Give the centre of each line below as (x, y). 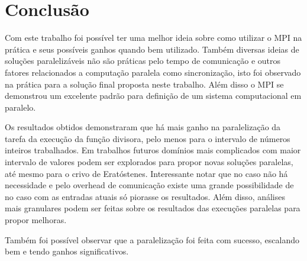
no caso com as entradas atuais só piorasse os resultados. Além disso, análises (145, 196)
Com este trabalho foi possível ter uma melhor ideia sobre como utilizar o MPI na (153, 38)
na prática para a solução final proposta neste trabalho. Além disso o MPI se (144, 84)
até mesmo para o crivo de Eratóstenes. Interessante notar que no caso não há (146, 173)
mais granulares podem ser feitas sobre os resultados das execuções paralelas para (153, 208)
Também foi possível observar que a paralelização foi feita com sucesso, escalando (152, 239)
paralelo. (20, 107)
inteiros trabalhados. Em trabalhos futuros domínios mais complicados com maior (153, 150)
